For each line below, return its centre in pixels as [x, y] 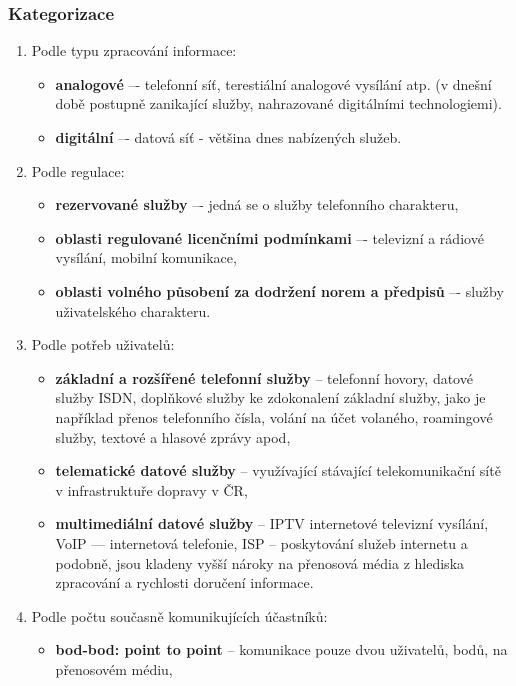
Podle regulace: [78, 170]
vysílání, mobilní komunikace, [146, 257]
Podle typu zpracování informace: [134, 50]
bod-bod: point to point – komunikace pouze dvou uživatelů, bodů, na [281, 649]
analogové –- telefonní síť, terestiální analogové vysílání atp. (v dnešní [273, 83]
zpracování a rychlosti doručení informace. [184, 582]
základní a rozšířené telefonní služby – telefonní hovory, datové [264, 377]
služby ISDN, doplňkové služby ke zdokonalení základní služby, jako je [270, 397]
